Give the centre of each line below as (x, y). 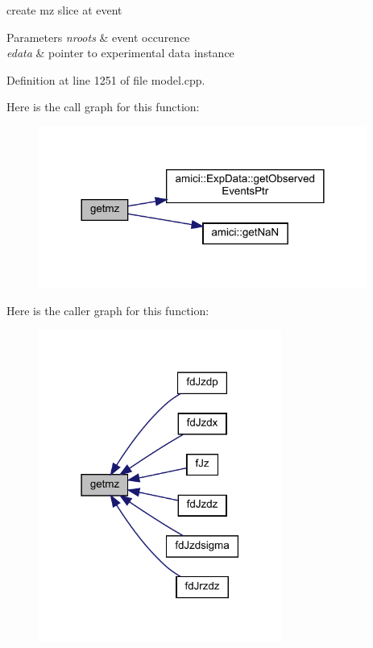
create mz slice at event (64, 10)
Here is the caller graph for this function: (108, 310)
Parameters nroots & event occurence (98, 37)
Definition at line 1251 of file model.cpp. (106, 79)
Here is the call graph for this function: (103, 107)
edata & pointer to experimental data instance (120, 53)
